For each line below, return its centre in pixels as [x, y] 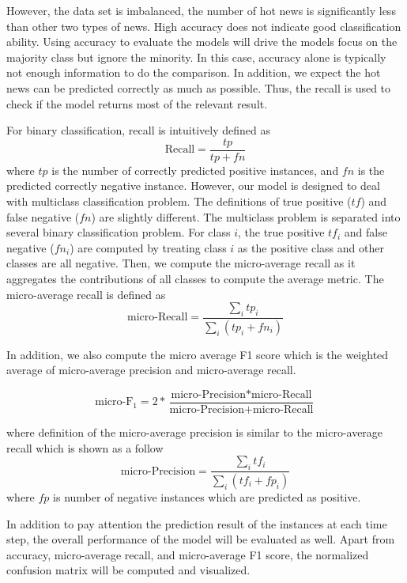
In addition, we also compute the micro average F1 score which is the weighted [198, 354]
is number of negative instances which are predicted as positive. [207, 496]
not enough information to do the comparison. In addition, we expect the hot [194, 72]
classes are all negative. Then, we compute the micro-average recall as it [181, 263]
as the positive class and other [311, 247]
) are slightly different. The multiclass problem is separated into [246, 216]
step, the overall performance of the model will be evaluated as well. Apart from [201, 539]
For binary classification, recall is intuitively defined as [138, 130]
